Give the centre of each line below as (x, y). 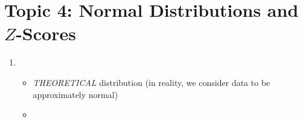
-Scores (46, 33)
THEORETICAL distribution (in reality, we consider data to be (151, 82)
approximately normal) (75, 94)
